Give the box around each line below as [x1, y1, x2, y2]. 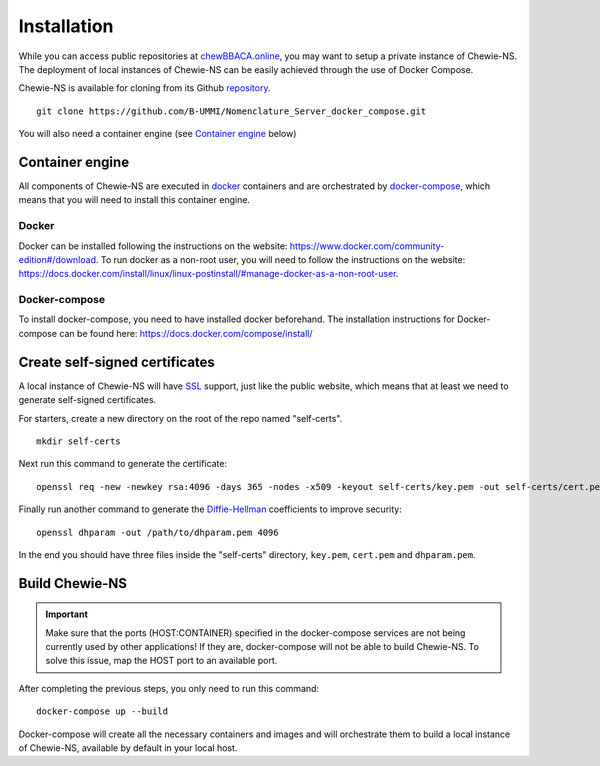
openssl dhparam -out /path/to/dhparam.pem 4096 [36, 526, 279, 538]
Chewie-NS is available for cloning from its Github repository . [18, 82, 271, 94]
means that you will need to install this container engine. [18, 194, 250, 206]
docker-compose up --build [36, 706, 169, 717]
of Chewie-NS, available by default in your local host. [18, 742, 238, 754]
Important [45, 608, 89, 620]
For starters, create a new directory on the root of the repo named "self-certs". [18, 412, 343, 424]
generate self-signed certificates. [18, 394, 157, 406]
